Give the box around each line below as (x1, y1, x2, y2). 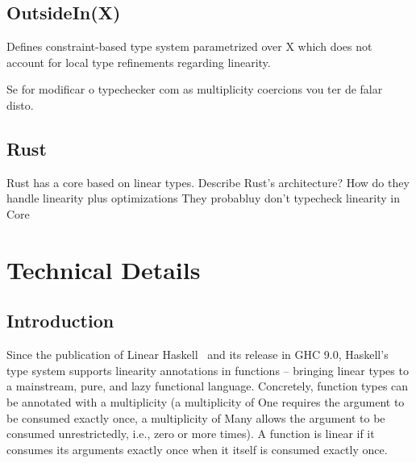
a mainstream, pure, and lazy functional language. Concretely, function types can (6, 377, 409, 394)
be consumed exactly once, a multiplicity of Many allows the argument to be (6, 409, 385, 426)
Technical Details (6, 252, 201, 286)
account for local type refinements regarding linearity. (6, 53, 271, 70)
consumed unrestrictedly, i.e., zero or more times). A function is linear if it (6, 425, 375, 442)
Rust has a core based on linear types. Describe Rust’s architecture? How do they (6, 173, 410, 190)
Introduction (6, 308, 114, 333)
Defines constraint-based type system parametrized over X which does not (6, 38, 372, 55)
